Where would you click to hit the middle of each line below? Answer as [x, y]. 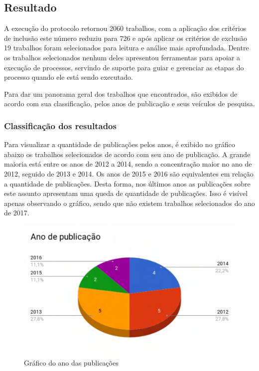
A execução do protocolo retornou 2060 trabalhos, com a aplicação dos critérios [125, 28]
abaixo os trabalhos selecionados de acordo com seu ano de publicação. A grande [127, 154]
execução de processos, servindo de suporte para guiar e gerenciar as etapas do [124, 67]
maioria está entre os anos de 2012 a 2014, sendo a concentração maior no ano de [128, 164]
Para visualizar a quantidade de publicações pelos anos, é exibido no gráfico [120, 144]
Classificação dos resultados [60, 125]
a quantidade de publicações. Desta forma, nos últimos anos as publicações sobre [127, 183]
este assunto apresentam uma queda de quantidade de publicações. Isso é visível [126, 193]
